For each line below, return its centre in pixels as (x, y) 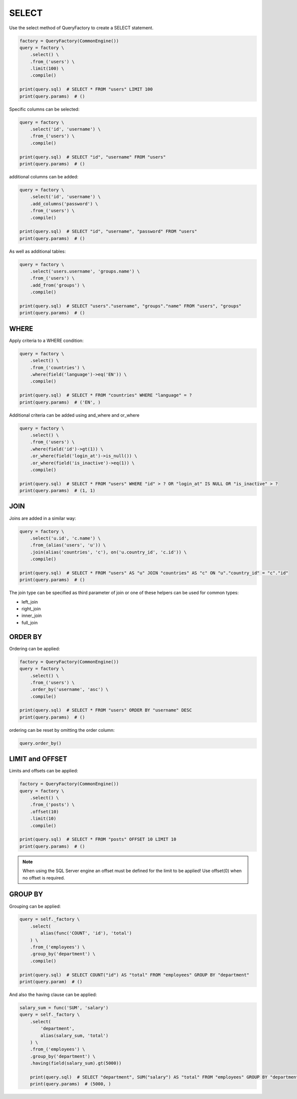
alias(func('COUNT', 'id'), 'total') (86, 933)
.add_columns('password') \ (64, 204)
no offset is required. (44, 878)
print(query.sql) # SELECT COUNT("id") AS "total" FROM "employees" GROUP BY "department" (134, 975)
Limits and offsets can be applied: (44, 771)
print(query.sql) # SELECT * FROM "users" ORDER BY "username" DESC (106, 710)
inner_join (32, 616)
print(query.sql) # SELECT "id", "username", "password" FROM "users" (108, 231)
